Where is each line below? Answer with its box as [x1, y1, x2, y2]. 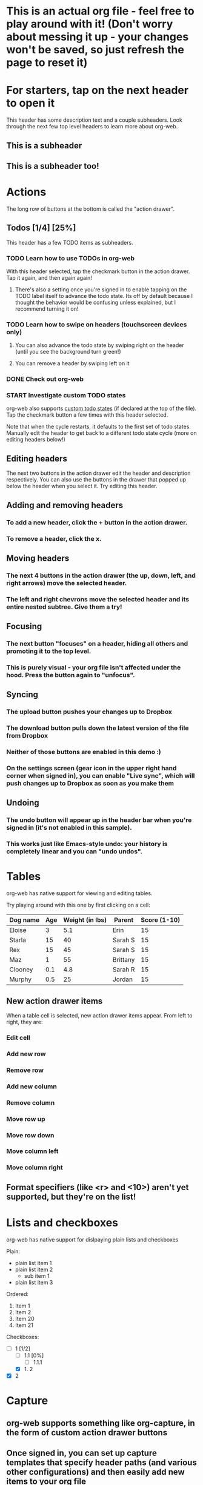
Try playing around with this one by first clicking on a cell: [6, 901, 150, 909]
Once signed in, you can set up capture [6, 1447, 158, 1458]
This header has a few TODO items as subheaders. [6, 239, 133, 246]
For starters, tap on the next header [6, 84, 189, 98]
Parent [114, 916, 134, 924]
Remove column [6, 1098, 55, 1106]
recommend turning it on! [15, 305, 79, 313]
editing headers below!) [6, 436, 65, 443]
